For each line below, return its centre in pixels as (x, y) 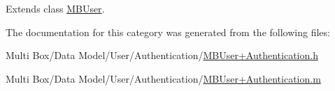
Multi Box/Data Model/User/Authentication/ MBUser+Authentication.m (163, 78)
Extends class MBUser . (55, 8)
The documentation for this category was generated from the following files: (168, 32)
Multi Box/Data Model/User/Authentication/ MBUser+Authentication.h (162, 55)
